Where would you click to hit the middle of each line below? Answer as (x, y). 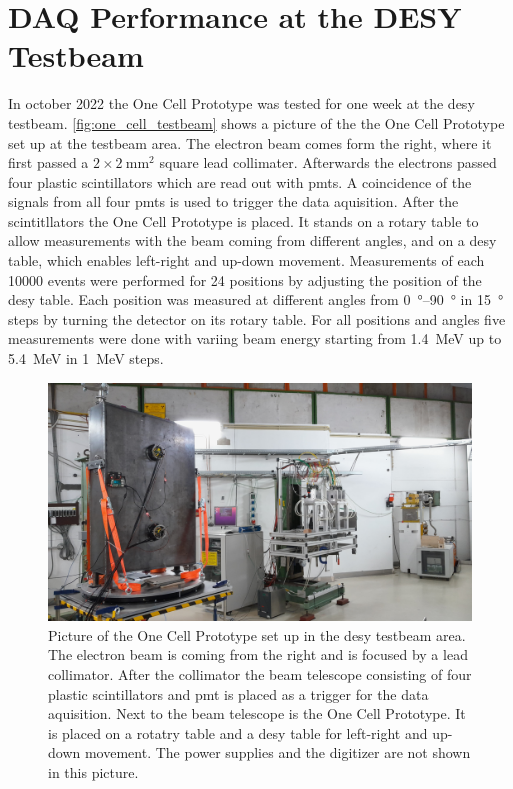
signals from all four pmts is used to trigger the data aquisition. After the (233, 201)
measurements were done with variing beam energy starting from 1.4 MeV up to (255, 338)
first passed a (48, 162)
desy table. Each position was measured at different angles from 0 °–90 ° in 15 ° (256, 299)
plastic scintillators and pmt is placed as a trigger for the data (238, 693)
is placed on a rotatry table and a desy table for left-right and (238, 732)
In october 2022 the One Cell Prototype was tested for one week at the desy (241, 103)
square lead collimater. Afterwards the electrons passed (328, 162)
